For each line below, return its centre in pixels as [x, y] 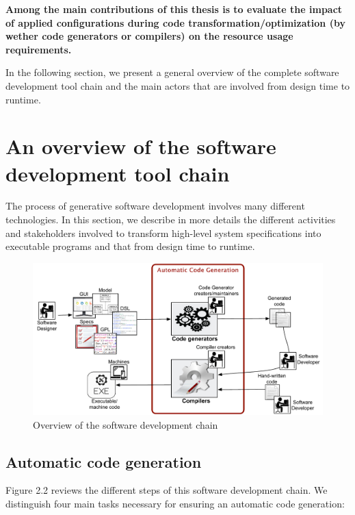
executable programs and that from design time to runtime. [130, 246]
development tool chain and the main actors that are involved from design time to [178, 85]
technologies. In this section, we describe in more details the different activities [171, 219]
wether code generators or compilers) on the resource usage [149, 36]
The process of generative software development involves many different [155, 206]
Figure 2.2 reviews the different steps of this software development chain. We [167, 490]
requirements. [39, 49]
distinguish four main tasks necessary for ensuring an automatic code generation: [175, 503]
